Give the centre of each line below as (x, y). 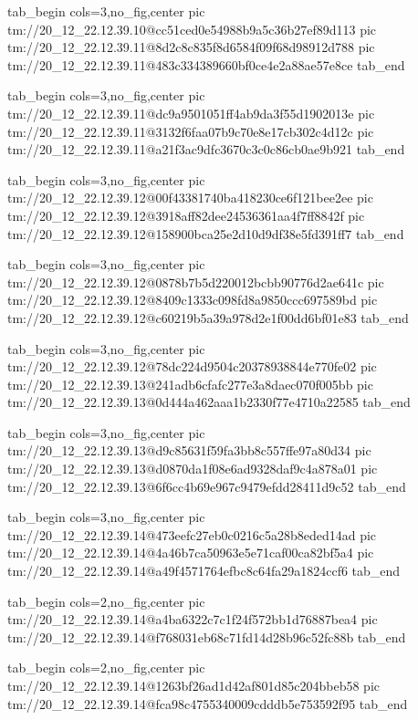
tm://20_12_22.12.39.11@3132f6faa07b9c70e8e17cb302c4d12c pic (191, 131)
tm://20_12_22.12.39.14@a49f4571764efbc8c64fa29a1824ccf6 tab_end (204, 571)
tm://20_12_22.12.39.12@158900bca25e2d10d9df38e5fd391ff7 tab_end (206, 233)
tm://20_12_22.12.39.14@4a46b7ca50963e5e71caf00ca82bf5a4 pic (191, 553)
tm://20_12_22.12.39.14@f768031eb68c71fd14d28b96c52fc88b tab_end (207, 637)
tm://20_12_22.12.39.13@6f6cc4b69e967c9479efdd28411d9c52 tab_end (207, 486)
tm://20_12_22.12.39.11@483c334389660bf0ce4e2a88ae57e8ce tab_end (206, 64)
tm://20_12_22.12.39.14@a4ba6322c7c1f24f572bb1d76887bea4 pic (193, 619)
